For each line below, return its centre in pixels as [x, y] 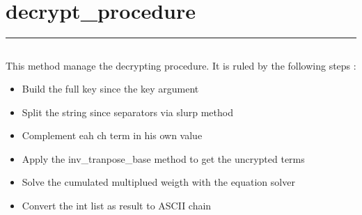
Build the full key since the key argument [110, 89]
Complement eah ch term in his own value [112, 135]
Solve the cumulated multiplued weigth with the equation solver [158, 182]
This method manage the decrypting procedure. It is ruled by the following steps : [181, 65]
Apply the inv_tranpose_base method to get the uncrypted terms [163, 158]
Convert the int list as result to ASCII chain [117, 206]
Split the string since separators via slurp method [127, 112]
